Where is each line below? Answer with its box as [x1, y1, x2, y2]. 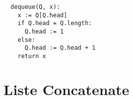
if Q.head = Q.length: [17, 20, 92, 27]
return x [17, 52, 46, 60]
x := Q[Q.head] [17, 11, 67, 19]
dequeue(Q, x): [10, 3, 60, 10]
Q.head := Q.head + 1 [24, 44, 96, 52]
